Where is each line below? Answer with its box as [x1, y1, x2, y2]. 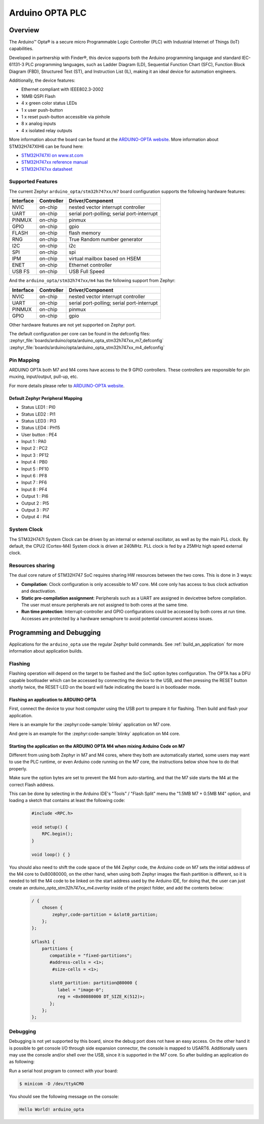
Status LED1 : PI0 [21, 404, 56, 410]
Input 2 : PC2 [21, 445, 48, 451]
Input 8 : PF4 [21, 486, 47, 492]
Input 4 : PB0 [21, 459, 48, 465]
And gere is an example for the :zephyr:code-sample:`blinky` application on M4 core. [9, 730, 180, 736]
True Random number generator [68, 236, 143, 243]
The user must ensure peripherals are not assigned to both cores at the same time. [21, 602, 188, 608]
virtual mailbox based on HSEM [68, 255, 141, 262]
